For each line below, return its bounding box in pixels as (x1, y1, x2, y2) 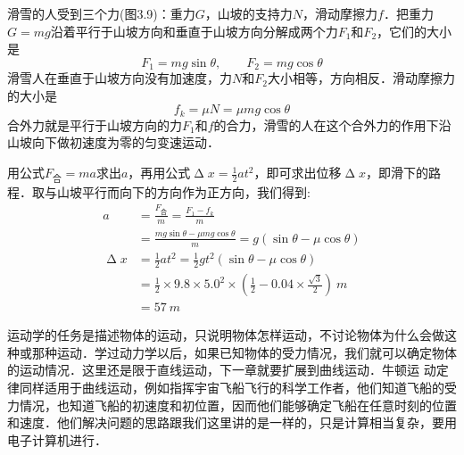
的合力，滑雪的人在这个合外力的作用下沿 (213, 115, 452, 134)
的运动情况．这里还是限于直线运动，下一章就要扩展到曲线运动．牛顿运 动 (7, 360, 436, 379)
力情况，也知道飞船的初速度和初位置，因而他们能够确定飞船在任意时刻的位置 (7, 395, 457, 414)
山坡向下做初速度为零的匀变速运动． (7, 133, 220, 152)
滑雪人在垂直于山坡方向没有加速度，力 (7, 69, 232, 87)
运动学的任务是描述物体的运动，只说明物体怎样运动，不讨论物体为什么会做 (7, 326, 444, 344)
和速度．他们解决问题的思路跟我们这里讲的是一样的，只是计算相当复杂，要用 (7, 413, 457, 432)
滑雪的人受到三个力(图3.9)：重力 (7, 4, 195, 22)
